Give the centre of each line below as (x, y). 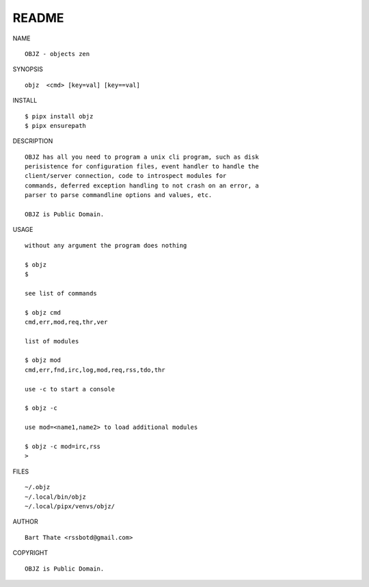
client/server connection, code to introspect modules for (126, 176)
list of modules (52, 341)
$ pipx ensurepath (56, 126)
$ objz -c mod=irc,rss (63, 446)
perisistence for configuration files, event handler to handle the (142, 167)
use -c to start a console (70, 389)
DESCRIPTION (33, 141)
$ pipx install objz (59, 116)
